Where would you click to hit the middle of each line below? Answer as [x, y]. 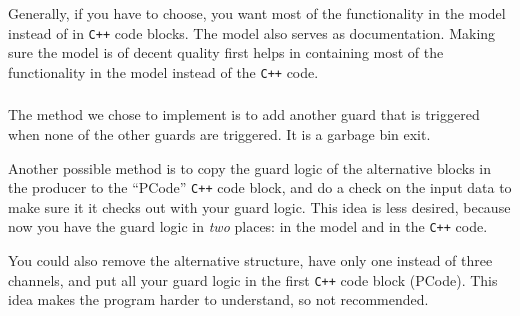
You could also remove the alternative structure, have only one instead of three [250, 260]
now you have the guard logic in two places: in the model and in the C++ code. [248, 226]
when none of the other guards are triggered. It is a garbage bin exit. [219, 134]
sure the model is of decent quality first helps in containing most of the [226, 52]
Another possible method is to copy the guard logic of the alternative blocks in [250, 167]
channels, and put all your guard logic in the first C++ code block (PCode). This [253, 279]
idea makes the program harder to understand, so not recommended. [218, 299]
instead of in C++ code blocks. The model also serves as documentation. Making [252, 32]
